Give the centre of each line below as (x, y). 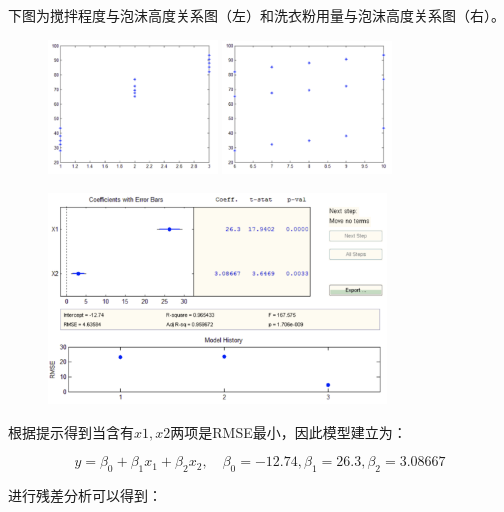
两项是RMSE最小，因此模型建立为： (288, 431)
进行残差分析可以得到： (85, 495)
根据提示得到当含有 (71, 431)
